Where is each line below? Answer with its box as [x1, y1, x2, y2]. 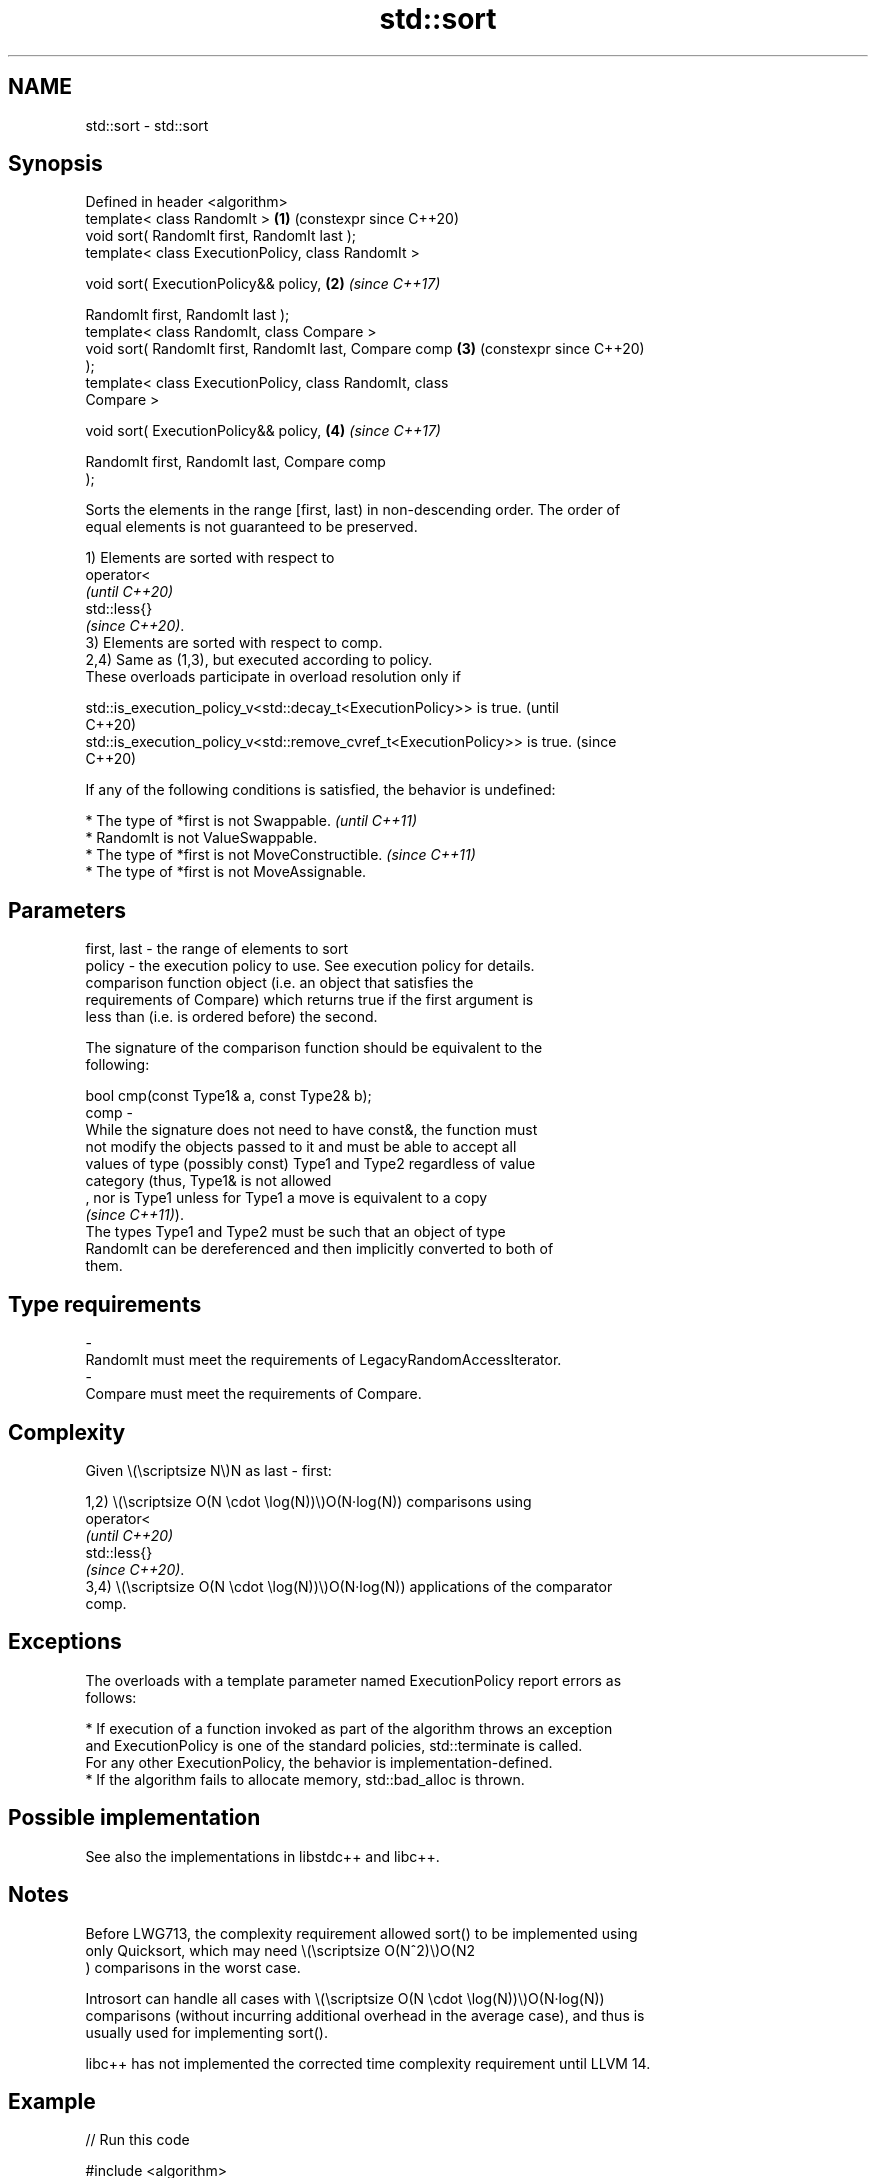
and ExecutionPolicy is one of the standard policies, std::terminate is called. [85, 1736, 583, 1754]
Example [8, 2088, 96, 2114]
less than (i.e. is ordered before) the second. [85, 1008, 378, 1026]
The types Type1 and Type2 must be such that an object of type [85, 1223, 506, 1241]
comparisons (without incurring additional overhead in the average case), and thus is [85, 2006, 645, 2024]
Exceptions [8, 1629, 122, 1655]
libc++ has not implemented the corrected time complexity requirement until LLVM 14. [85, 2054, 651, 2072]
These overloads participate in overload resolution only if [85, 668, 461, 686]
